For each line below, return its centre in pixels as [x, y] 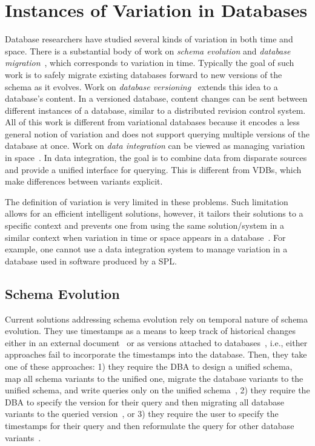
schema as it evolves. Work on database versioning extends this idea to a [141, 86]
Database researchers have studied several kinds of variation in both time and [149, 39]
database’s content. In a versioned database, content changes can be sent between [156, 98]
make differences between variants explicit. [84, 181]
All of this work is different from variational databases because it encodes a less [152, 122]
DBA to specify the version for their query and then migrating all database [144, 402]
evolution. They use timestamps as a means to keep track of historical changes [151, 331]
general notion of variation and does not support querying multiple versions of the [157, 133]
